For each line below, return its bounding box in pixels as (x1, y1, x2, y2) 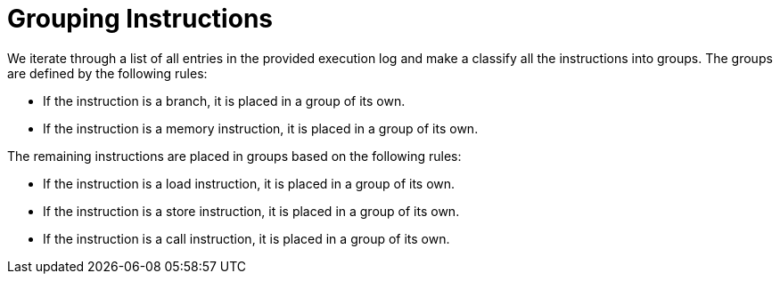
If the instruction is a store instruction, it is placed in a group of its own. (43, 203, 460, 219)
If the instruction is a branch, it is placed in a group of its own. (43, 92, 406, 108)
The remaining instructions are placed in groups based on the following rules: (7, 148, 462, 164)
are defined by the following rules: (7, 65, 208, 81)
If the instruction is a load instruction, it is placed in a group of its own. (43, 175, 456, 191)
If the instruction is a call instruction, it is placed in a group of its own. (43, 230, 450, 246)
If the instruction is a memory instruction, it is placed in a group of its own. (43, 120, 479, 136)
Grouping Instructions (7, 4, 273, 34)
